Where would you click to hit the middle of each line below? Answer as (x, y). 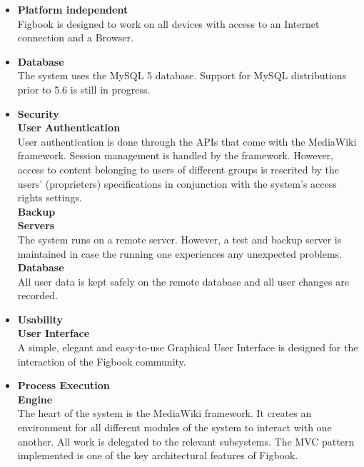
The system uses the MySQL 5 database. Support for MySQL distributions (182, 75)
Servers (36, 225)
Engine (35, 399)
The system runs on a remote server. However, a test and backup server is (180, 239)
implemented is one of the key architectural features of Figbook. (158, 455)
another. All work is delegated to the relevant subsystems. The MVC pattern (186, 441)
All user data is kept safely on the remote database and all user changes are (183, 281)
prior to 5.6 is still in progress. (84, 89)
